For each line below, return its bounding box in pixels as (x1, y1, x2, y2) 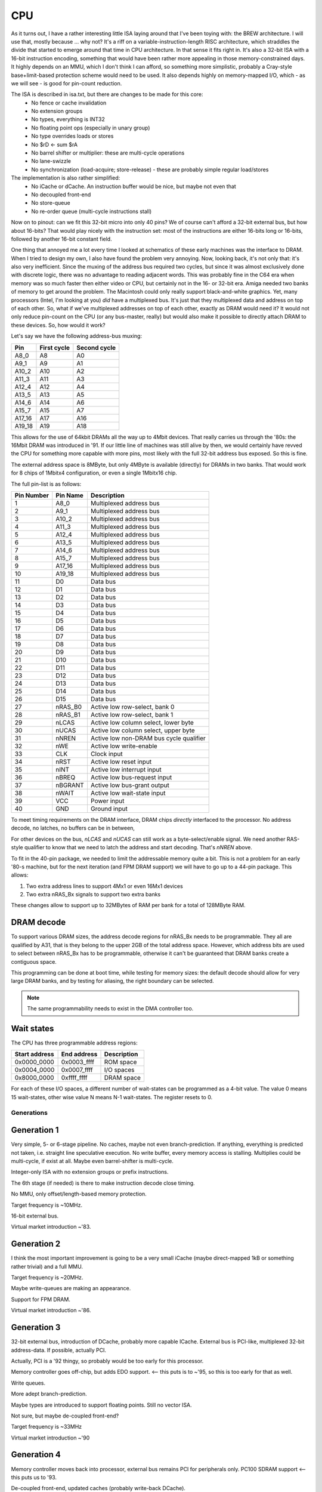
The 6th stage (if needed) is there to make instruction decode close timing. (11, 1179, 195, 1186)
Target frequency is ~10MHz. (11, 1201, 83, 1209)
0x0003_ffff (61, 1058, 95, 1066)
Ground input (90, 804, 128, 813)
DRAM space (104, 1074, 141, 1082)
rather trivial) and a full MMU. (11, 1263, 83, 1270)
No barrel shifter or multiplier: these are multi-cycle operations (31, 149, 185, 156)
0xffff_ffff (61, 1074, 88, 1082)
